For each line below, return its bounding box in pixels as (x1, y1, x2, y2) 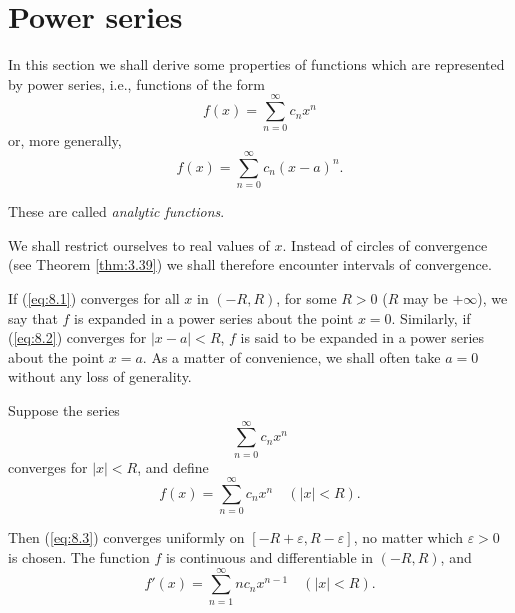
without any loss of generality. (8, 366, 192, 387)
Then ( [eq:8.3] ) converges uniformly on (8, 527, 245, 548)
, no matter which (353, 527, 463, 548)
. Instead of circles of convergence (282, 234, 488, 255)
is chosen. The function (8, 546, 150, 567)
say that (8, 307, 58, 328)
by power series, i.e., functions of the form (8, 73, 266, 94)
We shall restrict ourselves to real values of (8, 234, 270, 255)
